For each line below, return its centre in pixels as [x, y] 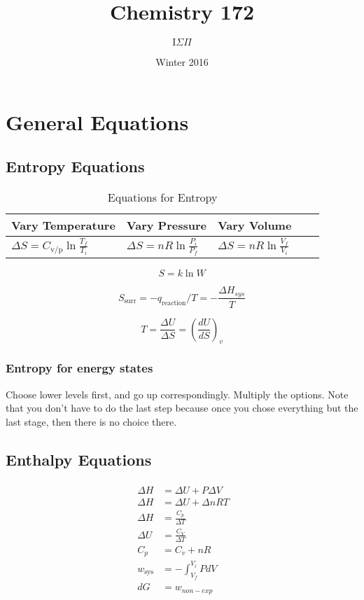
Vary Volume [254, 225]
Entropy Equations [75, 166]
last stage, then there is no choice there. [91, 421]
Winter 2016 [182, 62]
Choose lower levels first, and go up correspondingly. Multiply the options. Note [177, 394]
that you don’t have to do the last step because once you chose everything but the [182, 408]
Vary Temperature [63, 225]
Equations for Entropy [162, 197]
